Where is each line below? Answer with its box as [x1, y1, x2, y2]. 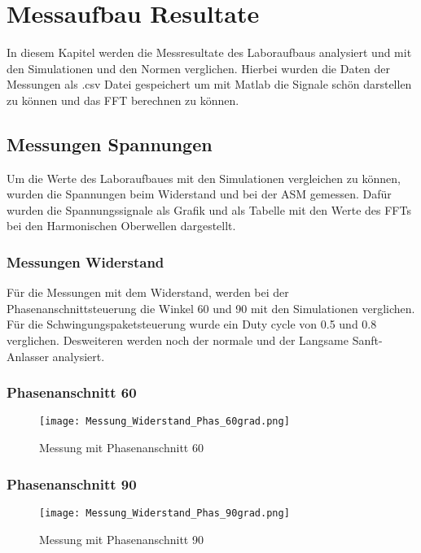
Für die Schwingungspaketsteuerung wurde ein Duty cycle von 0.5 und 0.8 [7, 316, 377, 333]
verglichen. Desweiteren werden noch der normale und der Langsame [7, 332, 349, 349]
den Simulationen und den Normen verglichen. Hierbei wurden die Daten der [7, 59, 390, 76]
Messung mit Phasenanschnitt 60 [39, 439, 204, 456]
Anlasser [7, 347, 49, 364]
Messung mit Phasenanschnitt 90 [39, 530, 204, 547]
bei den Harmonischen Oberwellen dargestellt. [7, 217, 236, 234]
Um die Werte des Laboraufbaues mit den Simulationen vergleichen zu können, [7, 169, 401, 186]
